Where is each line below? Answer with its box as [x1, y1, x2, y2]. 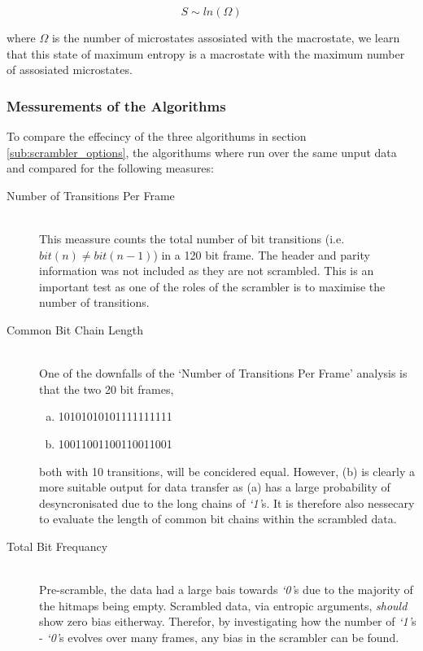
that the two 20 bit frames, [39, 380, 174, 397]
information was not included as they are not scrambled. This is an [39, 262, 374, 279]
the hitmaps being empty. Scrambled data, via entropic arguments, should [39, 596, 408, 614]
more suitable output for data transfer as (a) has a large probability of [39, 478, 390, 496]
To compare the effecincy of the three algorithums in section [7, 128, 307, 144]
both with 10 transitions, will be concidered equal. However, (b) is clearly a [39, 462, 415, 479]
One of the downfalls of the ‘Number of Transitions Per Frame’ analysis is [39, 365, 408, 382]
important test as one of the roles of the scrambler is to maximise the [39, 277, 386, 295]
